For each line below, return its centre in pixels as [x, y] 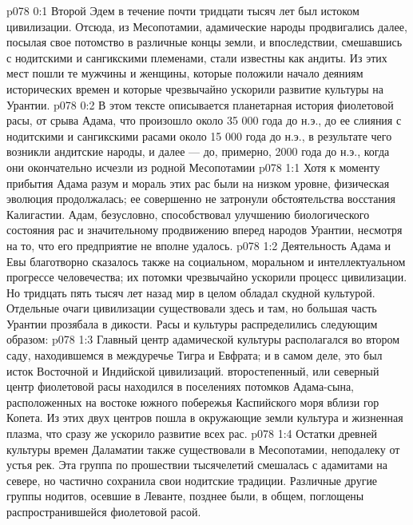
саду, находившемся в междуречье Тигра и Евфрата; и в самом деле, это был [195, 355]
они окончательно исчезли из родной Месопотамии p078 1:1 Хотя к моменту [193, 167]
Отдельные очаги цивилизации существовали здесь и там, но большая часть [192, 308]
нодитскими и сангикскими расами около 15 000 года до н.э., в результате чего [199, 135]
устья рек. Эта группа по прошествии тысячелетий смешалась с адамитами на [197, 465]
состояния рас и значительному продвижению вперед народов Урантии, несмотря [205, 230]
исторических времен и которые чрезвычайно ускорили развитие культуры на [195, 88]
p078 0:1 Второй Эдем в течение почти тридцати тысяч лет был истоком [183, 10]
